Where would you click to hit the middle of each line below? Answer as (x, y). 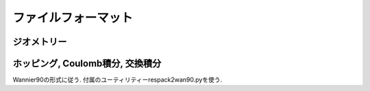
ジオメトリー (40, 42)
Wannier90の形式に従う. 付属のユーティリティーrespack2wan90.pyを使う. (118, 80)
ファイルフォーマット (73, 18)
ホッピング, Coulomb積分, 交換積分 (87, 63)
